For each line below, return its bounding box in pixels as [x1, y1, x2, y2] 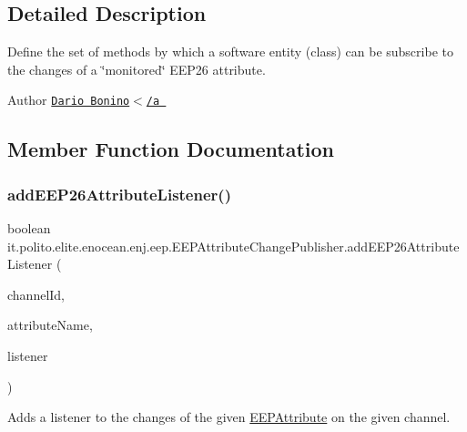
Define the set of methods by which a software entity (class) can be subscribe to [7, 42, 453, 61]
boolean [7, 219, 51, 238]
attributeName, [7, 315, 93, 334]
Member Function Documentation [7, 135, 335, 163]
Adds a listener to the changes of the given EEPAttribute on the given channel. [7, 407, 451, 427]
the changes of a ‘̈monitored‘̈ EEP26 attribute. [7, 59, 266, 78]
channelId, [7, 284, 66, 303]
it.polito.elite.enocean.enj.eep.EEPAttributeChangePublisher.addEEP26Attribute [7, 236, 460, 255]
